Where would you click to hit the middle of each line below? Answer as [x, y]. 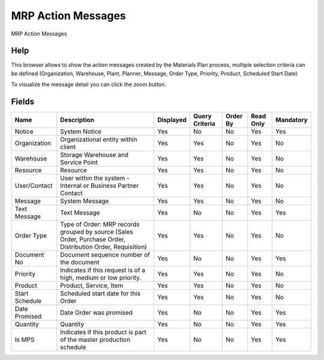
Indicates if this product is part [103, 332]
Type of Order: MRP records [100, 224]
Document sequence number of [105, 255]
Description [77, 120]
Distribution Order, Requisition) [103, 247]
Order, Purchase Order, [93, 239]
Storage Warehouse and [94, 155]
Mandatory [292, 120]
